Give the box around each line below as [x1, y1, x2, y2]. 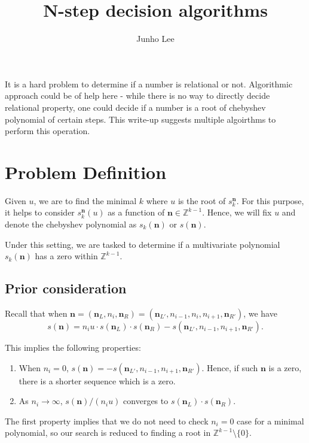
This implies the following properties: [5, 341, 141, 353]
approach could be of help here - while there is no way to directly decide [5, 89, 270, 102]
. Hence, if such [201, 361, 258, 374]
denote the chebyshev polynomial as [5, 218, 137, 230]
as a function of [108, 206, 165, 219]
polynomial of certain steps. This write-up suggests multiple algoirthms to [5, 113, 276, 125]
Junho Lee [136, 32, 175, 45]
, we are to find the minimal [33, 194, 137, 207]
